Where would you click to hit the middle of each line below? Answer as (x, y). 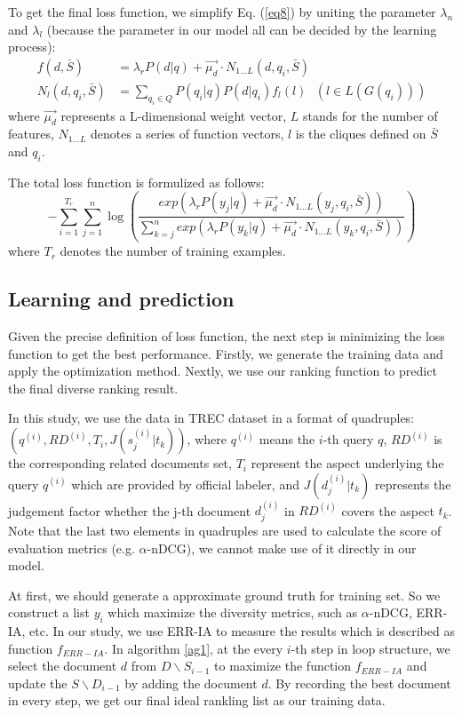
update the (38, 683)
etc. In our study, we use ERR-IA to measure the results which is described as (242, 631)
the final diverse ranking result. (93, 388)
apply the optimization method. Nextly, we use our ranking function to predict (223, 371)
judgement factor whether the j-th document (130, 510)
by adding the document (191, 683)
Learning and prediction (121, 299)
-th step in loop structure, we (370, 648)
